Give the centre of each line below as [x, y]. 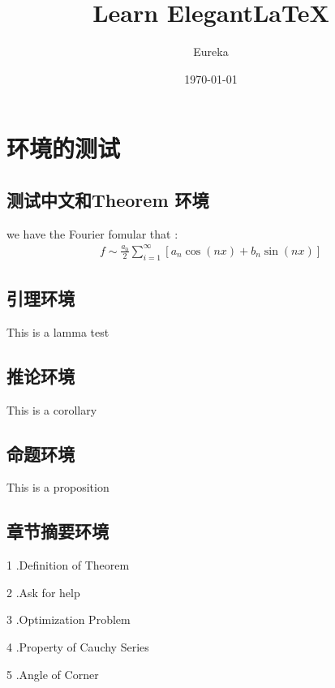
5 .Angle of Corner [53, 674]
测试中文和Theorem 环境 [108, 199]
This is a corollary [52, 409]
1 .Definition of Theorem [68, 565]
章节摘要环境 [58, 531]
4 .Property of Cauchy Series [78, 647]
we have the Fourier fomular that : [92, 233]
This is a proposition [58, 487]
